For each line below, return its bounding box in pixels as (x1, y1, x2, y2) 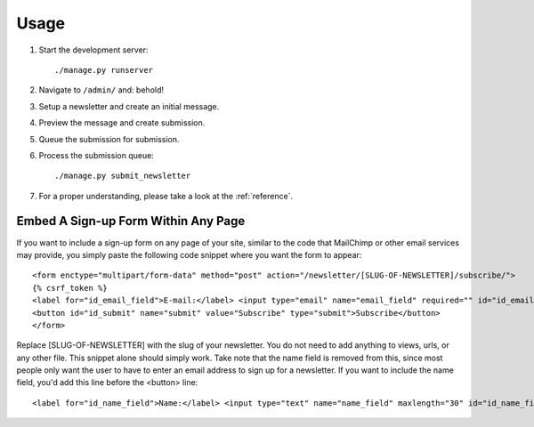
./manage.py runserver (54, 65, 154, 75)
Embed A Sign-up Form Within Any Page (16, 213, 246, 229)
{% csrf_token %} (32, 283, 108, 293)
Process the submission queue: (38, 149, 155, 160)
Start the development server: (38, 44, 149, 55)
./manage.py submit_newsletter (54, 171, 191, 181)
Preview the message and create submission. (38, 117, 206, 128)
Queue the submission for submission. (38, 133, 180, 144)
